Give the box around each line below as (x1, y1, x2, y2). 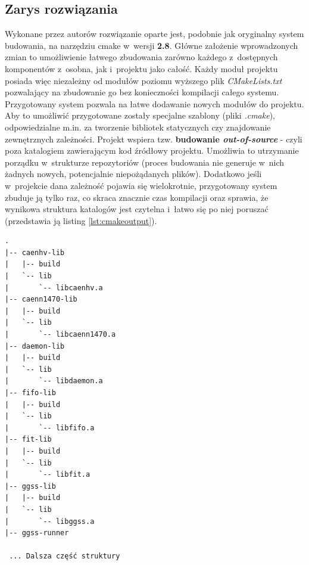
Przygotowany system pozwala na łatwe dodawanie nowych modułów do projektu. (5, 97, 304, 110)
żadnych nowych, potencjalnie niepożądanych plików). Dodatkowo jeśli (5, 167, 262, 180)
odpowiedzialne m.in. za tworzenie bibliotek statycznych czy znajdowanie (5, 120, 271, 133)
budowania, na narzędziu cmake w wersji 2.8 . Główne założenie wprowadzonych (5, 39, 298, 51)
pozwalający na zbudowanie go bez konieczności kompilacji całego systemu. (5, 86, 279, 98)
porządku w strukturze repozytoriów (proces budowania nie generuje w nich (5, 156, 285, 168)
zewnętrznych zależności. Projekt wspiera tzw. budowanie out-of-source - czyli (5, 132, 302, 145)
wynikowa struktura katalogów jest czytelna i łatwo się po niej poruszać (5, 203, 269, 215)
